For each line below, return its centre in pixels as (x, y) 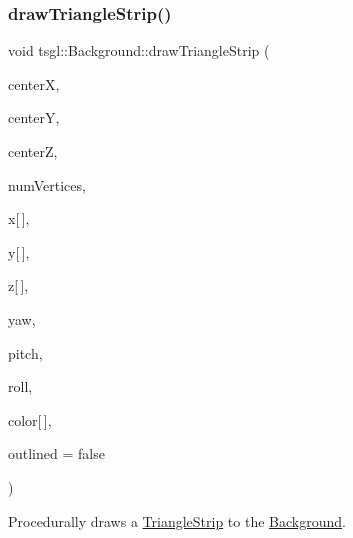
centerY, (34, 117)
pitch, (25, 352)
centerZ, (33, 151)
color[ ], (30, 419)
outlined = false (56, 453)
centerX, (34, 83)
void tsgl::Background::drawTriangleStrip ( (139, 50)
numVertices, (47, 184)
